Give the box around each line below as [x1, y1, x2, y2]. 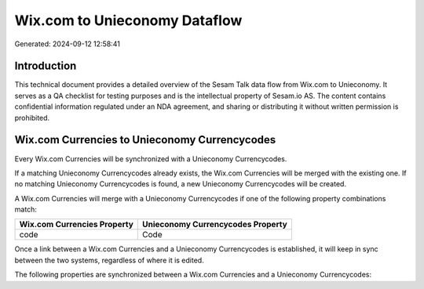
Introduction [14, 60, 77, 73]
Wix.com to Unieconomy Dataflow [14, 12, 243, 29]
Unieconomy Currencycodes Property [142, 219, 288, 230]
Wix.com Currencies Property [19, 219, 133, 230]
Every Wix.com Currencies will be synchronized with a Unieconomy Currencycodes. [14, 154, 287, 164]
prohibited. [14, 113, 50, 122]
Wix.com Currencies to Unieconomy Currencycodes [14, 133, 276, 146]
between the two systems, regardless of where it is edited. [14, 255, 204, 265]
